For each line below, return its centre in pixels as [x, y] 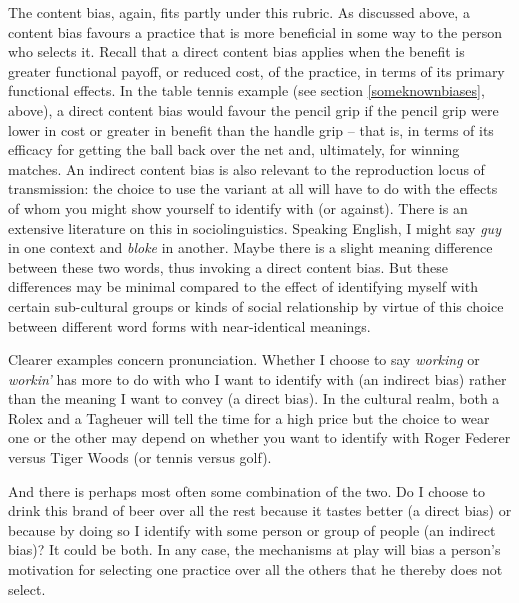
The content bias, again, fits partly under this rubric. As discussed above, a [239, 12]
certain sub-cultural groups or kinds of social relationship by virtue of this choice [256, 305]
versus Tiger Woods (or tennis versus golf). [140, 457]
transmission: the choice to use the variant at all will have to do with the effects [253, 188]
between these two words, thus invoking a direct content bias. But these [228, 266]
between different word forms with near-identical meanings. [189, 325]
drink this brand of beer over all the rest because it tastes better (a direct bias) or [260, 510]
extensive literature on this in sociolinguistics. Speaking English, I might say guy [254, 227]
